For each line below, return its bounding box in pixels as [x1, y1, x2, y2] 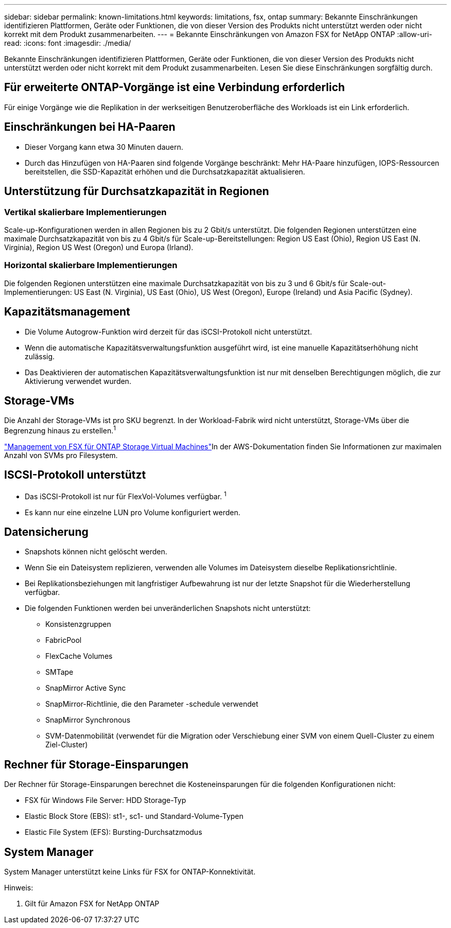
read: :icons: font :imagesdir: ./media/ [4, 39, 131, 47]
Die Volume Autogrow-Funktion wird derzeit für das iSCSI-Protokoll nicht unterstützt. [25, 327, 312, 336]
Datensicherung [4, 525, 89, 538]
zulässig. [25, 352, 55, 361]
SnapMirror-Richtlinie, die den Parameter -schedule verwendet [45, 699, 258, 709]
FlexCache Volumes [45, 652, 113, 661]
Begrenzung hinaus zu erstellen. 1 [4, 425, 116, 435]
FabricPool [45, 636, 82, 645]
